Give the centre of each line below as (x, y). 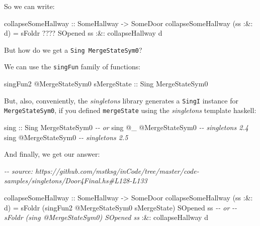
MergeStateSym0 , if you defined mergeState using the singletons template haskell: (130, 110)
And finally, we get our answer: (52, 154)
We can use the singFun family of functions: (72, 67)
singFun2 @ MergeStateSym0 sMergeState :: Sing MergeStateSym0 (106, 84)
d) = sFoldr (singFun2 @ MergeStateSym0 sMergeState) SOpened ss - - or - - (121, 207)
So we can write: (29, 6)
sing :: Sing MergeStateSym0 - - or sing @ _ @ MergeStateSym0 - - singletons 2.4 (126, 127)
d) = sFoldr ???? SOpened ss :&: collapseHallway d (83, 33)
